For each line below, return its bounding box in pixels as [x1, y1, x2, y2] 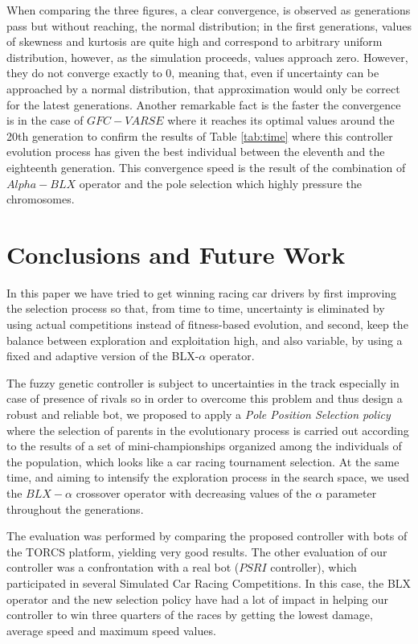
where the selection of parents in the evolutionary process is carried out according [6, 421, 409, 438]
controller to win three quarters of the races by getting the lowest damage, [6, 606, 373, 623]
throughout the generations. [6, 500, 144, 517]
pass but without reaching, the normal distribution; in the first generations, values [6, 17, 412, 34]
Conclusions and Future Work [6, 237, 346, 270]
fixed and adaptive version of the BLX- [6, 347, 199, 364]
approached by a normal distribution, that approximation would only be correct [6, 80, 400, 96]
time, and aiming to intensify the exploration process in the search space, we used [6, 469, 410, 486]
